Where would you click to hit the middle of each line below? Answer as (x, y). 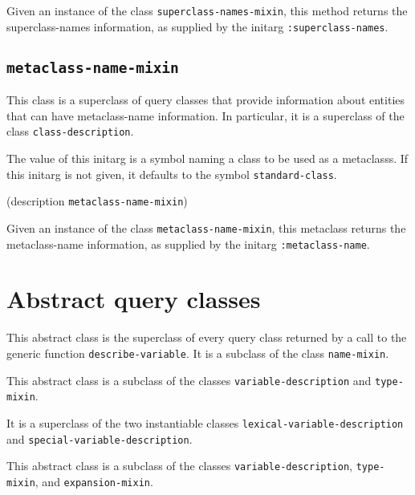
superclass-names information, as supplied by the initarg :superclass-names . (197, 26)
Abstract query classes (134, 299)
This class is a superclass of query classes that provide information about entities (206, 100)
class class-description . (70, 131)
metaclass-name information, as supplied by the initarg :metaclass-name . (188, 243)
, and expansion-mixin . (94, 481)
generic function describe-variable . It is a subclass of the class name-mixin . (198, 353)
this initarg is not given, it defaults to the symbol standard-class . (172, 174)
